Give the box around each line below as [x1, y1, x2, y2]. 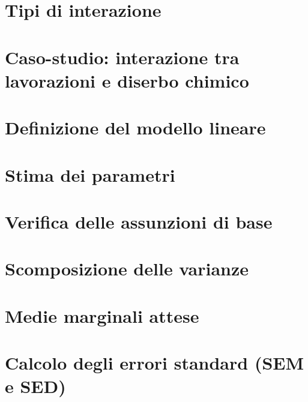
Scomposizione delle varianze [5, 256, 249, 281]
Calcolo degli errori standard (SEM [5, 350, 304, 374]
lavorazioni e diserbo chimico [5, 68, 249, 92]
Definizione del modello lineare [5, 115, 266, 140]
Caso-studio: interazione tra [5, 44, 240, 69]
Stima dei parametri [5, 162, 175, 187]
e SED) [5, 374, 66, 398]
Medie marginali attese [5, 303, 199, 328]
